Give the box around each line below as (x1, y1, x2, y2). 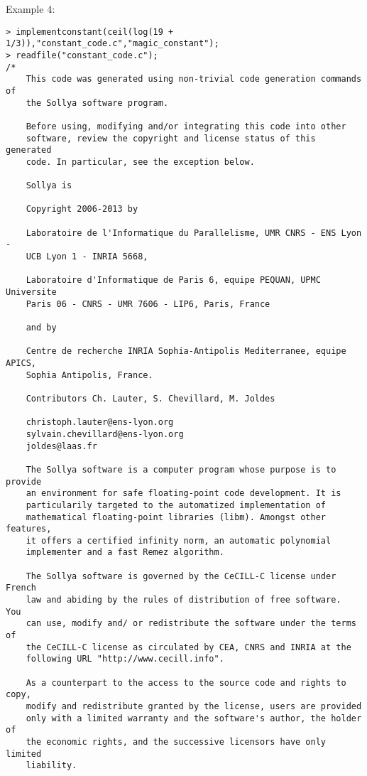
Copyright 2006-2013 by (26, 204, 138, 215)
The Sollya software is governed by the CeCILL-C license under (26, 571, 336, 581)
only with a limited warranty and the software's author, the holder (26, 713, 362, 723)
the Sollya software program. (26, 97, 169, 108)
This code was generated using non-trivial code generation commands (26, 74, 362, 85)
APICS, (6, 357, 36, 368)
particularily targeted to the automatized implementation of (26, 500, 327, 510)
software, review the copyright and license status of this (26, 133, 316, 144)
